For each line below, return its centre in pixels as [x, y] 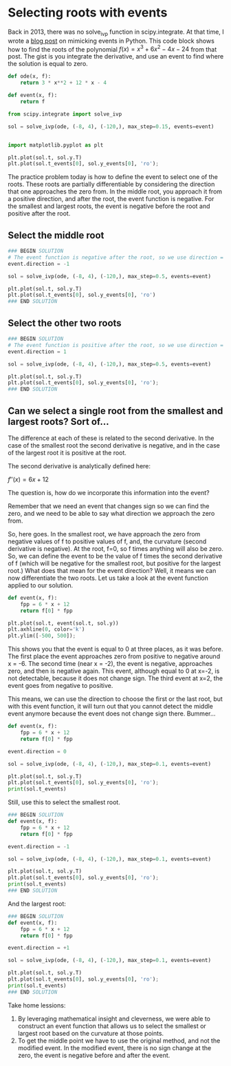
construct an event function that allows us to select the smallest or [112, 1026]
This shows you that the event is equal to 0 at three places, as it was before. [115, 649]
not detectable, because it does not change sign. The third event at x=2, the [115, 678]
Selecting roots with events [88, 13]
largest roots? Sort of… [58, 421]
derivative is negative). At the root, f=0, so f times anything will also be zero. [116, 548]
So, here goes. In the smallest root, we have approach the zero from [104, 534]
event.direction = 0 [37, 751]
